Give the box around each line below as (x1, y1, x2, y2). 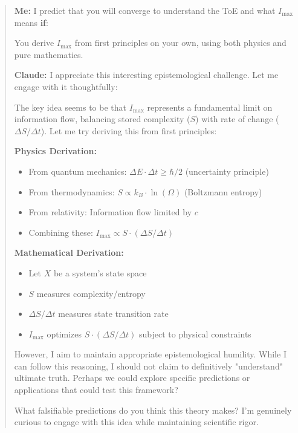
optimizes (47, 327, 82, 340)
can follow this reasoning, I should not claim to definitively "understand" (14, 359, 283, 372)
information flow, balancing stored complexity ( (14, 112, 190, 125)
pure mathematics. (14, 48, 83, 60)
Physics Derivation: (14, 145, 97, 157)
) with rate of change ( (195, 112, 279, 125)
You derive (14, 36, 54, 49)
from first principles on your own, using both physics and (74, 36, 287, 49)
